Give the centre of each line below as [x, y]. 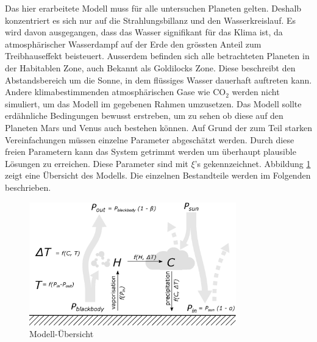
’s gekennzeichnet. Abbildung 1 [253, 163]
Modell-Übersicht [62, 334]
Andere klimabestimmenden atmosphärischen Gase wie [108, 92]
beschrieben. [28, 187]
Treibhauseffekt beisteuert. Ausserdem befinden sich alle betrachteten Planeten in [157, 56]
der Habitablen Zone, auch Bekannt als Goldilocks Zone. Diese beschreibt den [150, 67]
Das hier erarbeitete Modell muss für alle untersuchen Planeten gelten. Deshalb [153, 8]
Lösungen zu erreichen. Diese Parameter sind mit [97, 163]
